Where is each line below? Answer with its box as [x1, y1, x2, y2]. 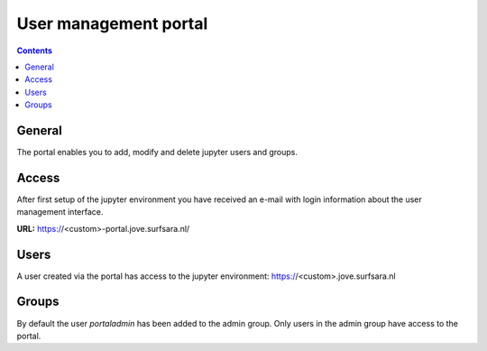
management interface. [16, 207, 104, 217]
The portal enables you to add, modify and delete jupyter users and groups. [16, 147, 298, 158]
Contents [16, 45, 53, 56]
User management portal [16, 14, 208, 33]
